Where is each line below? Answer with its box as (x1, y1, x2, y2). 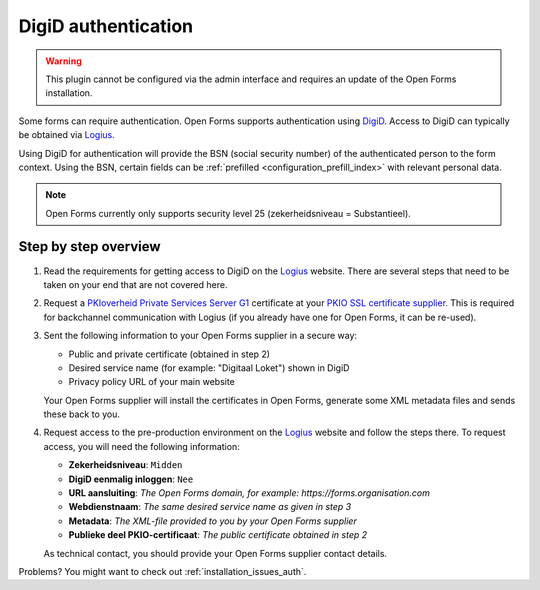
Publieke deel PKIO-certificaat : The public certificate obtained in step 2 (68, 529, 368, 541)
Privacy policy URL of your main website (68, 376, 235, 388)
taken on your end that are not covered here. (43, 278, 228, 290)
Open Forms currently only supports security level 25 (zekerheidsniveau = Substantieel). (45, 207, 412, 219)
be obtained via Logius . (18, 129, 115, 141)
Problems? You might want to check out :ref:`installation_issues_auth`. (18, 566, 307, 577)
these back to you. (43, 408, 120, 420)
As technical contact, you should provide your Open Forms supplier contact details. (43, 547, 388, 559)
